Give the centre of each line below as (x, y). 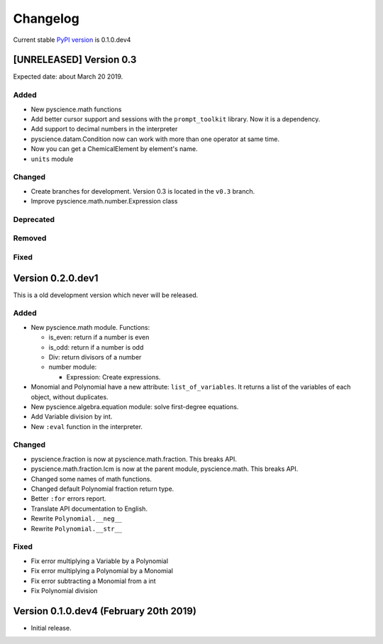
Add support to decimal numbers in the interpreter (104, 129)
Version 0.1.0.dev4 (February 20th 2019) (105, 611)
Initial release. (51, 628)
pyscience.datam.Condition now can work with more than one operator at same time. (155, 139)
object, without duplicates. (70, 396)
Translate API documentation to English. (89, 509)
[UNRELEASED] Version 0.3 (75, 60)
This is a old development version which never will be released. (106, 295)
